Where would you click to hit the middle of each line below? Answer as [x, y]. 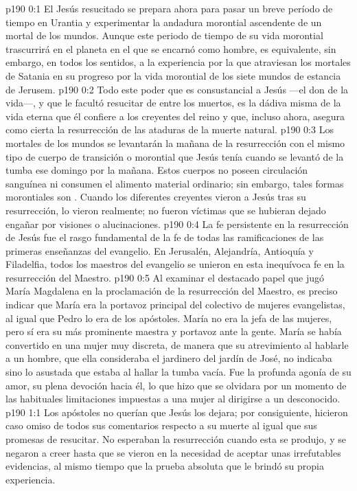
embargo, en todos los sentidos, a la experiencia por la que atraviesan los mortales [178, 62]
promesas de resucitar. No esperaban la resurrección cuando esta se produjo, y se [176, 439]
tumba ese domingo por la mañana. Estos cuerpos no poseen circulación [157, 170]
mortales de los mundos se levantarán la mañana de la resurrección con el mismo [175, 142]
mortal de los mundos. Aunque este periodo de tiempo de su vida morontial [164, 35]
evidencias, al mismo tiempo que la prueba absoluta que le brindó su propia [165, 466]
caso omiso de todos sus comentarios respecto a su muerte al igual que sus [161, 425]
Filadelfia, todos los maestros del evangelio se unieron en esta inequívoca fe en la [175, 264]
